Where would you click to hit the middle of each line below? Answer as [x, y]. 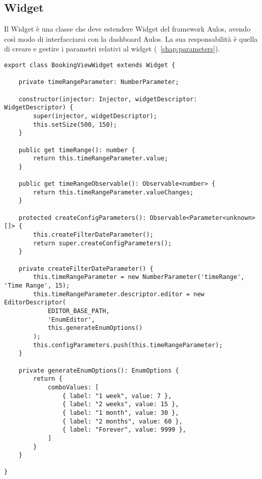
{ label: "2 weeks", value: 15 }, [121, 404]
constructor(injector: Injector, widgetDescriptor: [108, 99]
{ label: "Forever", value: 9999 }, [124, 430]
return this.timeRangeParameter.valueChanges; [113, 192]
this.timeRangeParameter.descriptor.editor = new [119, 294]
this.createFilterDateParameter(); [93, 235]
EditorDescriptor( [35, 303]
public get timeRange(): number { [77, 150]
